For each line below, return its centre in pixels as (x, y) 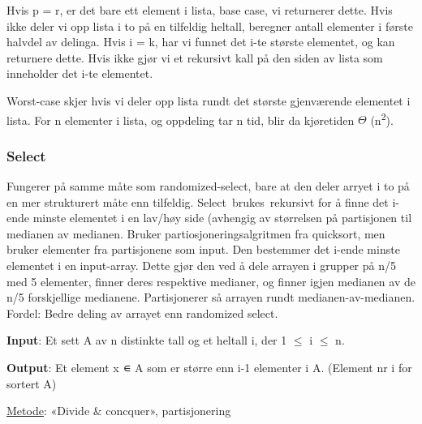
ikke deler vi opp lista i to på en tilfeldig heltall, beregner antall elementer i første (210, 26)
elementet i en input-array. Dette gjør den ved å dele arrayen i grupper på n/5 (201, 265)
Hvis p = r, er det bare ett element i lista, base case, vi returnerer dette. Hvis (200, 10)
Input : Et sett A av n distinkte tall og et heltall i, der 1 (147, 340)
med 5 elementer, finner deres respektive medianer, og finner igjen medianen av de (211, 281)
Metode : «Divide (48, 411)
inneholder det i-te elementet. (80, 73)
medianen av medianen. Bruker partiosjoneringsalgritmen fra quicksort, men (196, 233)
